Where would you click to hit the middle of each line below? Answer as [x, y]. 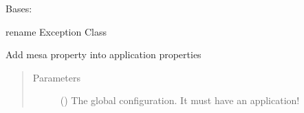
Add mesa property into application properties [104, 54]
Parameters [56, 77]
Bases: [19, 8]
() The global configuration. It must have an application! [180, 100]
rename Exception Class [56, 31]
